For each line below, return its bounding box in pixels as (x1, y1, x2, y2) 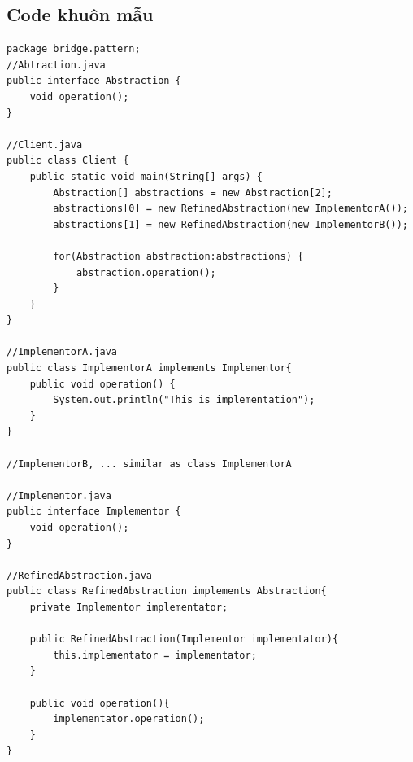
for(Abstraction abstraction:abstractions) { (53, 250, 304, 262)
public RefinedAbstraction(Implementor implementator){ (29, 633, 339, 646)
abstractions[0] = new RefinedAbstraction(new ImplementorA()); (53, 203, 408, 215)
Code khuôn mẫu (7, 2, 154, 27)
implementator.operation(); (53, 713, 205, 725)
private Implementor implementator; (29, 601, 228, 613)
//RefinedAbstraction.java (7, 569, 152, 581)
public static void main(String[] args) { (29, 170, 263, 182)
